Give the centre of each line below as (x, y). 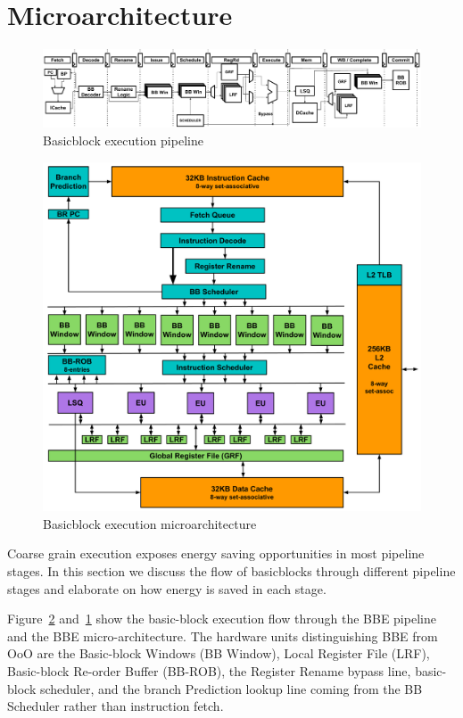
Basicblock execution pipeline (123, 140)
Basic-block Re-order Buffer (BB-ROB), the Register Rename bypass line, (209, 670)
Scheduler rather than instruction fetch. (116, 706)
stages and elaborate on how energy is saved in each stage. (167, 588)
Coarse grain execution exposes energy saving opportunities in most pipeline (216, 553)
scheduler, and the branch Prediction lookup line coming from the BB (231, 688)
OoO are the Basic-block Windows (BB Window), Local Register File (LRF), (219, 653)
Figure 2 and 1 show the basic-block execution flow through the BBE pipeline (222, 619)
